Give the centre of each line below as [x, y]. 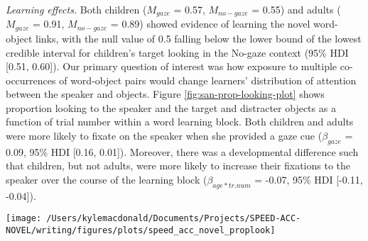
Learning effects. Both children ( [76, 9]
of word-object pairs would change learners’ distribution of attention [208, 80]
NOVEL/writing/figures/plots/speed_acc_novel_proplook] [141, 231]
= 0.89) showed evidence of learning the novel [210, 24]
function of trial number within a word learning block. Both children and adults [180, 122]
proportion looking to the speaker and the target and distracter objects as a [171, 107]
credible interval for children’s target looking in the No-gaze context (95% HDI [177, 52]
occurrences [31, 80]
